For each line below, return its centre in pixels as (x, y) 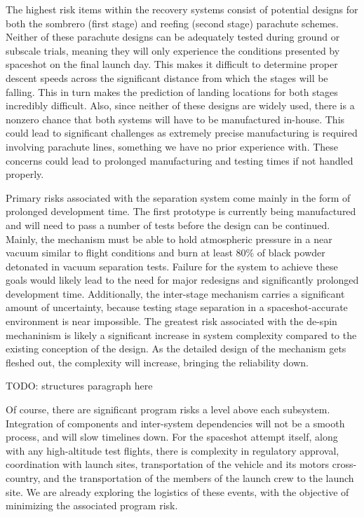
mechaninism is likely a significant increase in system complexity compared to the (181, 335)
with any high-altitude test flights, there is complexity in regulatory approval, (173, 450)
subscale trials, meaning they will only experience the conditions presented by (173, 50)
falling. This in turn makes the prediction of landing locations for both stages (172, 91)
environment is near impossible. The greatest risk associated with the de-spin (171, 321)
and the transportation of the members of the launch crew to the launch (199, 478)
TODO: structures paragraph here (79, 386)
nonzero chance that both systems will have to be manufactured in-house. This (175, 119)
